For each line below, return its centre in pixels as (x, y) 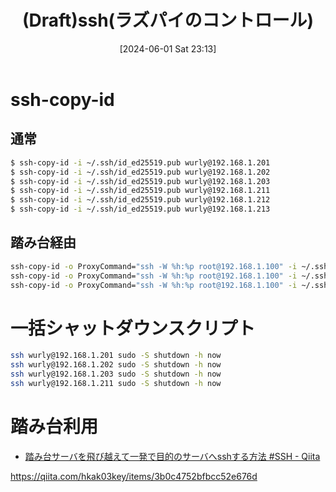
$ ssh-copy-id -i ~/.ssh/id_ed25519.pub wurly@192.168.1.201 (140, 162)
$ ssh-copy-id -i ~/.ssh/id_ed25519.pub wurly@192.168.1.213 (140, 209)
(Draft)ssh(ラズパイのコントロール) (168, 20)
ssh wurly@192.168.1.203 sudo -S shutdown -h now (116, 374)
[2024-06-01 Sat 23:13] (168, 48)
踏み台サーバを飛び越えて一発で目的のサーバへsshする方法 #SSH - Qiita (172, 456)
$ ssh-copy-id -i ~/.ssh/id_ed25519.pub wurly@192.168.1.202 (140, 172)
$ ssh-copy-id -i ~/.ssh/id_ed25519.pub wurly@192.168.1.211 (140, 191)
